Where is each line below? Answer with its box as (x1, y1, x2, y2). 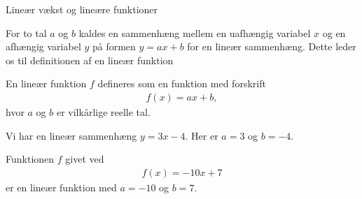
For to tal (6, 25, 47, 40)
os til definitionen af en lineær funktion (6, 52, 174, 67)
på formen (92, 39, 136, 54)
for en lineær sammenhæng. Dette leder (187, 39, 356, 54)
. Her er (185, 128, 218, 142)
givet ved (65, 152, 104, 166)
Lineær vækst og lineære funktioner (6, 2, 158, 16)
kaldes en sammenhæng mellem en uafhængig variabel (78, 25, 311, 40)
